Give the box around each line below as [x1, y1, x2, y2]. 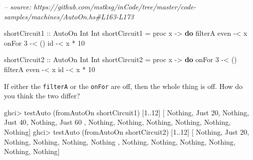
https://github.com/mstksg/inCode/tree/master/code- [33, 1, 196, 11]
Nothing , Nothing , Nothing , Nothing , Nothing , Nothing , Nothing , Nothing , [4, 136, 236, 147]
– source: [4, 1, 31, 11]
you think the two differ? [4, 90, 80, 101]
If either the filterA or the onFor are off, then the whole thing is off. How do [4, 80, 243, 91]
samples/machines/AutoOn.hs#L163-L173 [4, 11, 134, 21]
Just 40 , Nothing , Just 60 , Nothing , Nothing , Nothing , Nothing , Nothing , [4, 117, 231, 127]
